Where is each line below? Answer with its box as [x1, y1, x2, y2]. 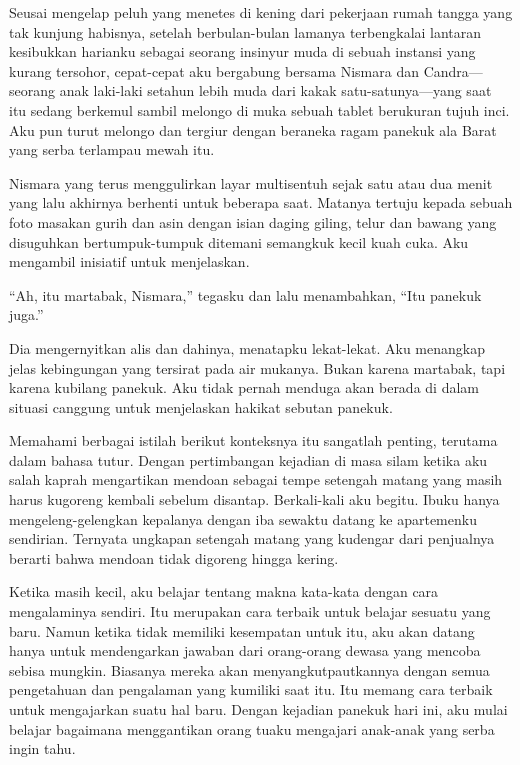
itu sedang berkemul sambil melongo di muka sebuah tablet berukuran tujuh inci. [9, 99, 510, 120]
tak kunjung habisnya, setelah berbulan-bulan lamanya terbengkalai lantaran [9, 21, 482, 42]
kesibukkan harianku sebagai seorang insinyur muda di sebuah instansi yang [9, 41, 476, 62]
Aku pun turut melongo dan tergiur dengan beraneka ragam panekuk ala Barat [9, 119, 497, 140]
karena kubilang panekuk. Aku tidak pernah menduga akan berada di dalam [9, 377, 479, 398]
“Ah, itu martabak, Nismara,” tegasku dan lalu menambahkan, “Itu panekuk [9, 284, 482, 305]
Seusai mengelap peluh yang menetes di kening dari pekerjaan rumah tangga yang [9, 2, 513, 22]
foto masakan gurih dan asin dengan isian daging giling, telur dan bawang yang [9, 211, 497, 232]
